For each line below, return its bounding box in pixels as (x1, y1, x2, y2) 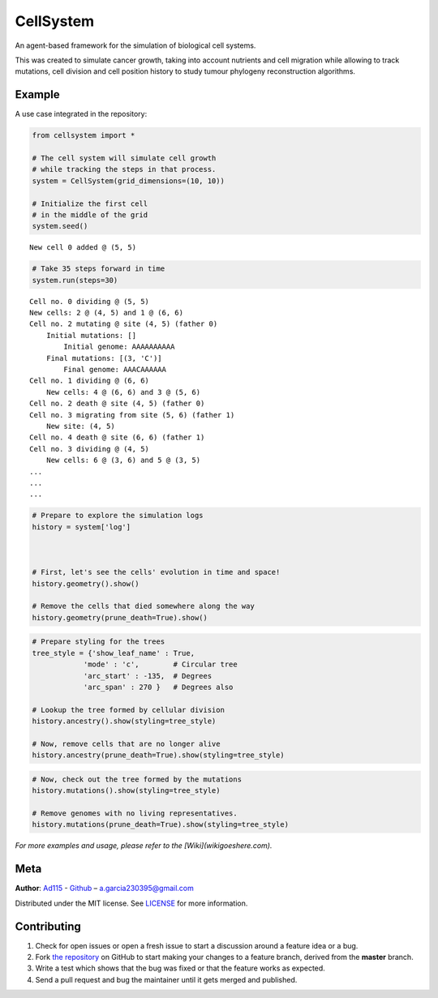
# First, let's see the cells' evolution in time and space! (32, 568, 281, 577)
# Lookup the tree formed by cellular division (32, 705, 225, 714)
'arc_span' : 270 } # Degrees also (83, 682, 234, 692)
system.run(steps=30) (32, 276, 118, 285)
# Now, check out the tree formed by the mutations (32, 774, 243, 784)
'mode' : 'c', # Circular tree (83, 660, 238, 669)
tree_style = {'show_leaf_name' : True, (32, 649, 195, 657)
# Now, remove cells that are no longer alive (32, 739, 221, 748)
